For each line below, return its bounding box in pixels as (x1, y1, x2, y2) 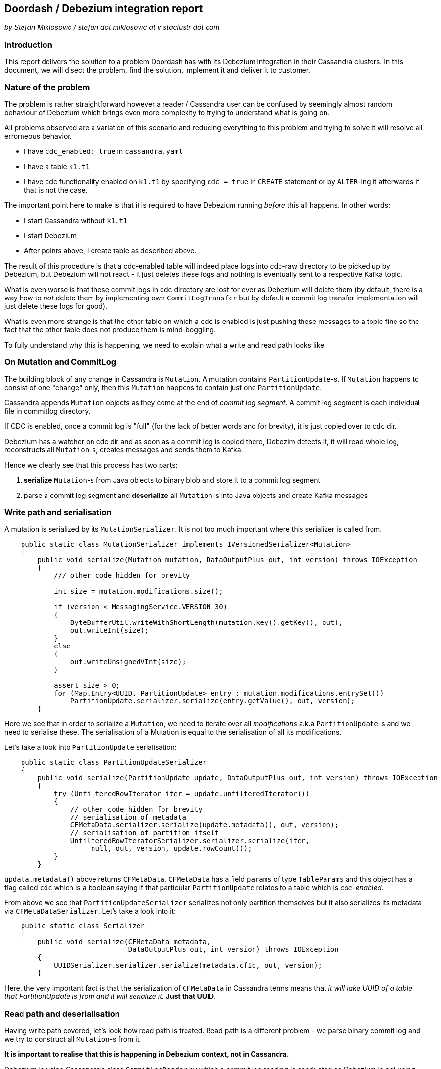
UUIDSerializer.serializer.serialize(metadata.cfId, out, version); (54, 961, 323, 970)
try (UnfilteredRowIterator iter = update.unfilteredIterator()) (54, 790, 310, 798)
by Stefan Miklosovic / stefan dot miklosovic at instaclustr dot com (4, 23, 220, 32)
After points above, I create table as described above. (24, 246, 197, 255)
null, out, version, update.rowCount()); (91, 845, 252, 853)
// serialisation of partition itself (70, 829, 219, 837)
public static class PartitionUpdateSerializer (21, 758, 207, 767)
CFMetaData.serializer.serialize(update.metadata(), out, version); (70, 821, 339, 829)
